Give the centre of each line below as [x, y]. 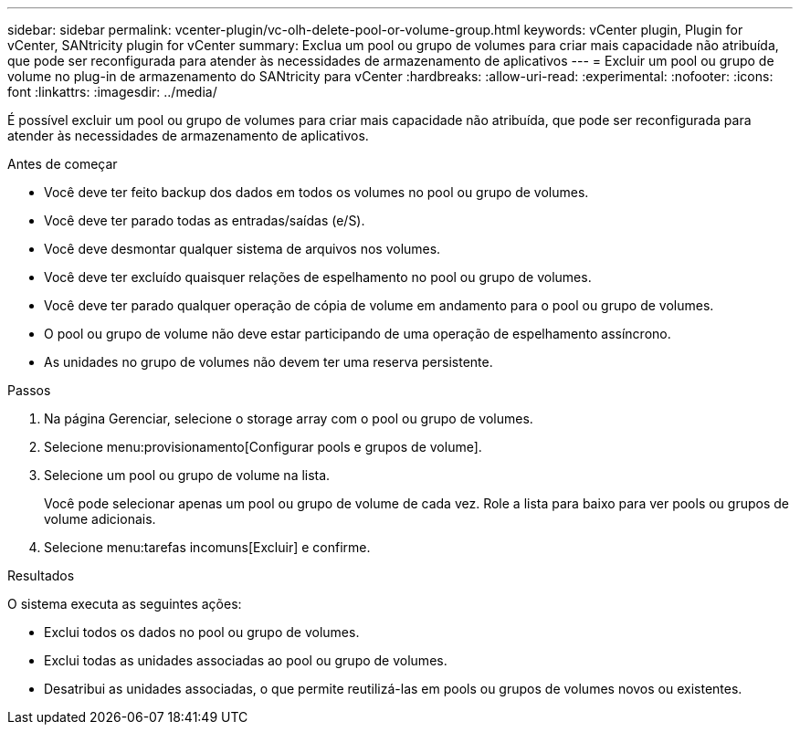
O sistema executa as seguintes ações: [125, 604]
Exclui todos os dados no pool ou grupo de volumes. [202, 632]
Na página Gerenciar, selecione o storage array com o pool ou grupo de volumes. [289, 418]
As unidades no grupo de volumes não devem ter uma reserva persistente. [268, 362]
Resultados [41, 575]
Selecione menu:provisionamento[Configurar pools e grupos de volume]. [263, 447]
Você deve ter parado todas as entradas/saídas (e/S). [205, 220]
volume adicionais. [100, 519]
